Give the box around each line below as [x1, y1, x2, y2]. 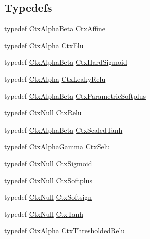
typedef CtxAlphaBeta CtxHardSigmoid [4, 57, 127, 67]
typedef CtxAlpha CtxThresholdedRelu [4, 225, 125, 236]
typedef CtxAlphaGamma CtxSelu [4, 141, 110, 152]
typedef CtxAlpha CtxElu [4, 40, 84, 50]
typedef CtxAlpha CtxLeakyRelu [4, 73, 106, 84]
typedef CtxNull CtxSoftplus [4, 175, 92, 185]
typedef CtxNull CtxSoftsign [4, 192, 92, 202]
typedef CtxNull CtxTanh [4, 208, 83, 219]
